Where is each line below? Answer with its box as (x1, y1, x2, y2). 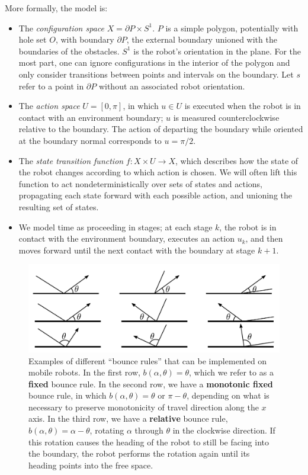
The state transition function (18, 154, 124, 166)
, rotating (89, 424, 124, 437)
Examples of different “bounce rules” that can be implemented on (28, 354, 267, 367)
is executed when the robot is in (184, 100, 301, 112)
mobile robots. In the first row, (28, 366, 140, 378)
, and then (245, 232, 283, 245)
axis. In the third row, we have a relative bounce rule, (28, 412, 228, 425)
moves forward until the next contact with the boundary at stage (18, 243, 255, 256)
